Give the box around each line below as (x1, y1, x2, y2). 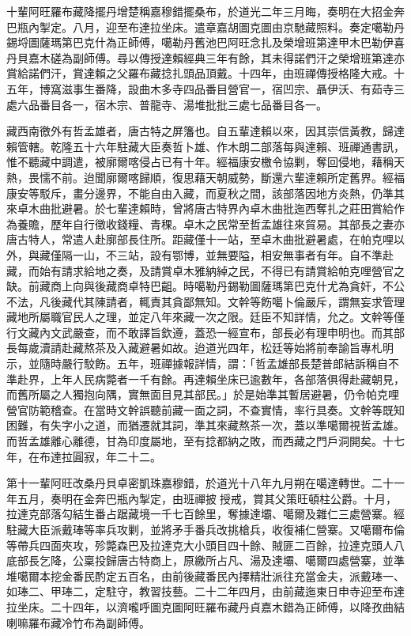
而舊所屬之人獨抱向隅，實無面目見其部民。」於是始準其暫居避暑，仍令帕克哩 (6, 386, 399, 403)
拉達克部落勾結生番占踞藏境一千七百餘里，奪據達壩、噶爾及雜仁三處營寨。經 (6, 505, 405, 522)
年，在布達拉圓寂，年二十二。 (6, 448, 161, 464)
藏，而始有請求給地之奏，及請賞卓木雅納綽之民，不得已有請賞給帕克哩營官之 (6, 262, 405, 278)
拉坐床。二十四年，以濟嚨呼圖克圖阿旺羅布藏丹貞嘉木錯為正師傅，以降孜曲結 (6, 598, 405, 615)
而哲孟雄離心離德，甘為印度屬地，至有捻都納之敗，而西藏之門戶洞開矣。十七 (6, 433, 405, 449)
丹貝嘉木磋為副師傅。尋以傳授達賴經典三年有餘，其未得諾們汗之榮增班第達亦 (6, 49, 405, 66)
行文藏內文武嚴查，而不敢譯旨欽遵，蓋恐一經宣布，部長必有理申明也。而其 (6, 324, 394, 340)
